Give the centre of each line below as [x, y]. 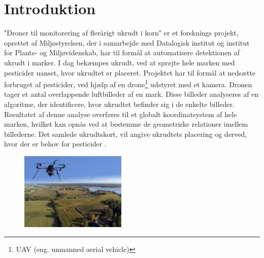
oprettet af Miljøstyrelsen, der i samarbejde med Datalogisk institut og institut [127, 42]
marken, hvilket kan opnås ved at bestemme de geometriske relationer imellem [126, 124]
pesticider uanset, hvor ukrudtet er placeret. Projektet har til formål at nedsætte [130, 72]
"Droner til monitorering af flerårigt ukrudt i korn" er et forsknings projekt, [121, 33]
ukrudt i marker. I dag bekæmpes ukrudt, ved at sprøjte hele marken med [120, 62]
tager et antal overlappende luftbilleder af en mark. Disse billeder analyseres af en [131, 94]
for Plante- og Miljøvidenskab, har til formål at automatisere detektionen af [122, 52]
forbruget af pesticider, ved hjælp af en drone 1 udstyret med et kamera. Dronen [128, 83]
